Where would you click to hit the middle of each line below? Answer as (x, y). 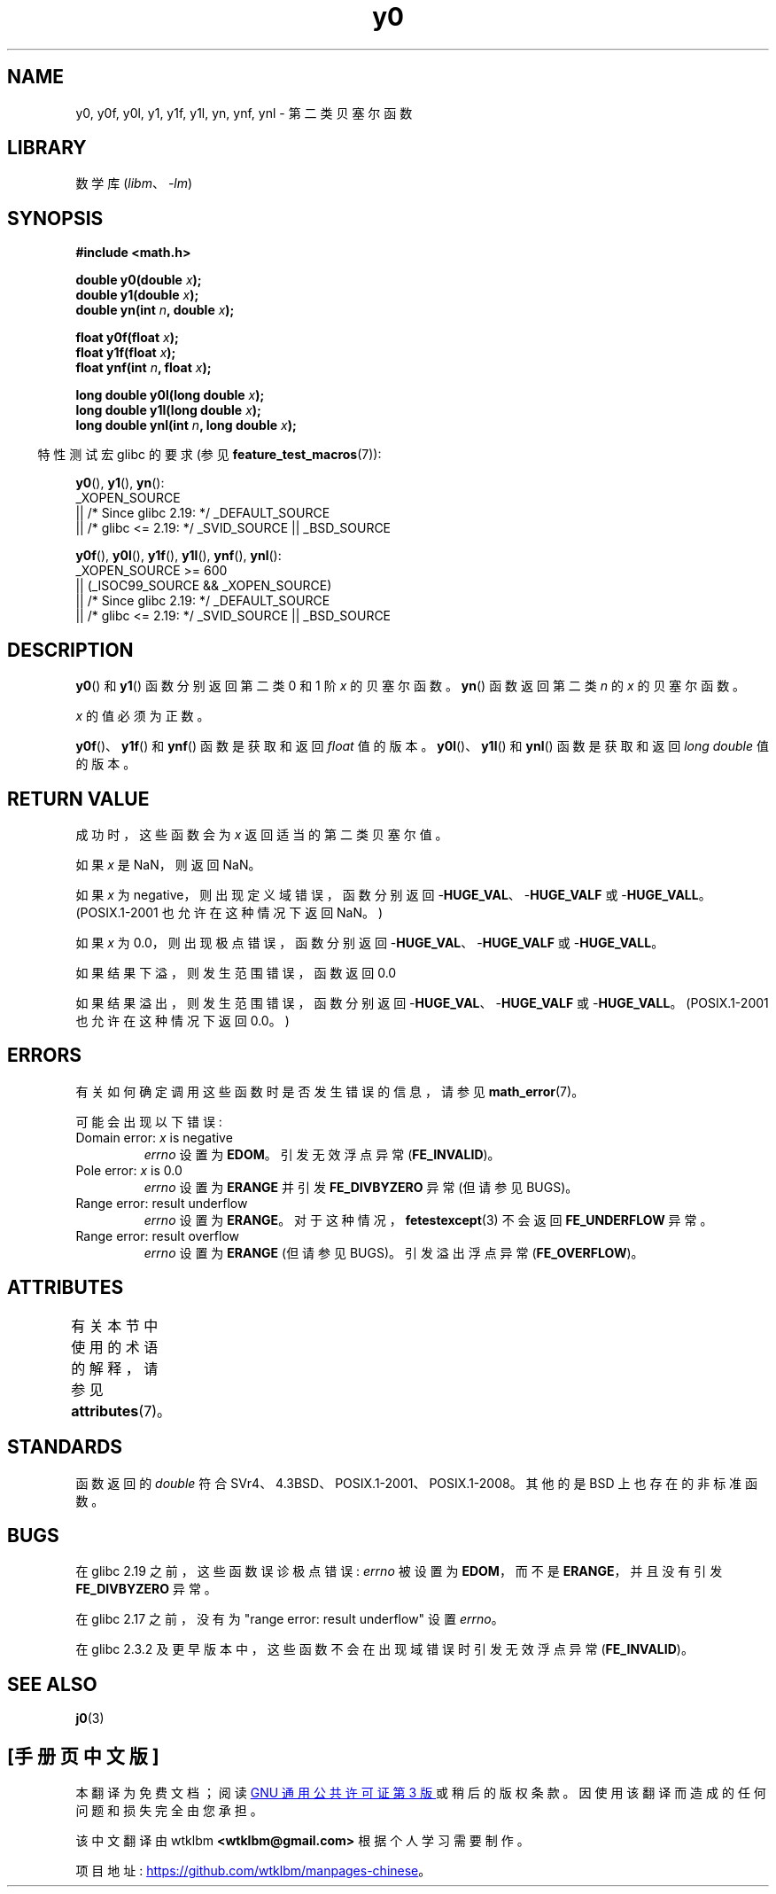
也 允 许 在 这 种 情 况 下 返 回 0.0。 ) (182, 1020)
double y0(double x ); (139, 280)
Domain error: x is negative (154, 1137)
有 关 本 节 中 (115, 1325)
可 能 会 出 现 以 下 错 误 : (149, 1121)
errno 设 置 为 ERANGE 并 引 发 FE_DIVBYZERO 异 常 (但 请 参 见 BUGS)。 (361, 1187)
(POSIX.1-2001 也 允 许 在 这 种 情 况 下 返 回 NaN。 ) (229, 912)
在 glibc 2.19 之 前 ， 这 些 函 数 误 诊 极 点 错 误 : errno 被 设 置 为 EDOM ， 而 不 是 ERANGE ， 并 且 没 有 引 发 (399, 1571)
